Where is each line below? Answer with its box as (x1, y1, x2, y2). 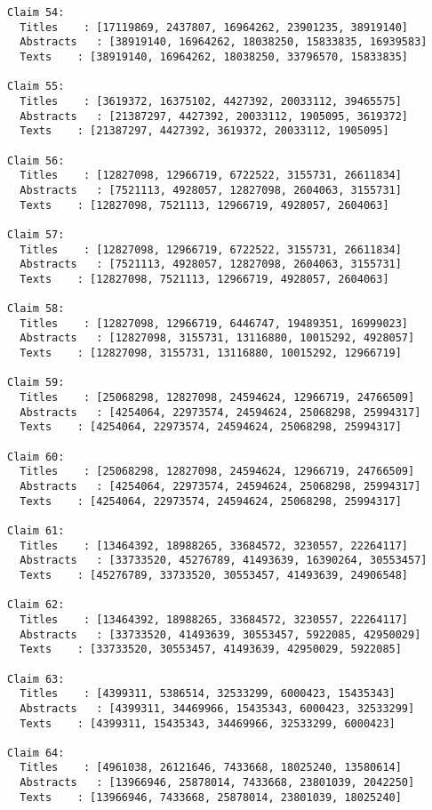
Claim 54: (7, 6, 65, 19)
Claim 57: (7, 228, 65, 241)
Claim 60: (7, 450, 65, 463)
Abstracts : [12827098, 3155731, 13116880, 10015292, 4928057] (20, 332, 415, 345)
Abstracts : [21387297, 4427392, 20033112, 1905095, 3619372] (20, 109, 409, 123)
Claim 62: (7, 598, 65, 612)
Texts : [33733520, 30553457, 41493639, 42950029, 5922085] (20, 643, 402, 656)
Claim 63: (7, 672, 65, 686)
